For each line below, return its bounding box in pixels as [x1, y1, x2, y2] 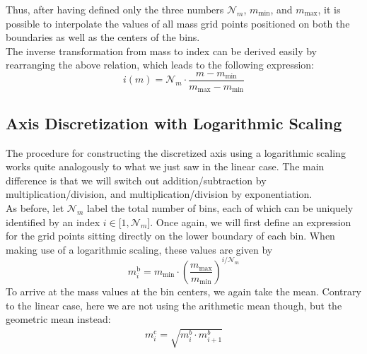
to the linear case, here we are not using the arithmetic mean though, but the [6, 297, 342, 312]
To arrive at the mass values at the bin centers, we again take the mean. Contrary [6, 283, 361, 298]
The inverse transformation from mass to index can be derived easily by [6, 43, 318, 58]
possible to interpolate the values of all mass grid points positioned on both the [6, 16, 350, 30]
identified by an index [6, 214, 100, 229]
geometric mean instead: [6, 312, 111, 326]
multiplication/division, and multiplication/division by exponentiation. [6, 187, 313, 201]
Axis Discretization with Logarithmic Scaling [6, 112, 342, 134]
